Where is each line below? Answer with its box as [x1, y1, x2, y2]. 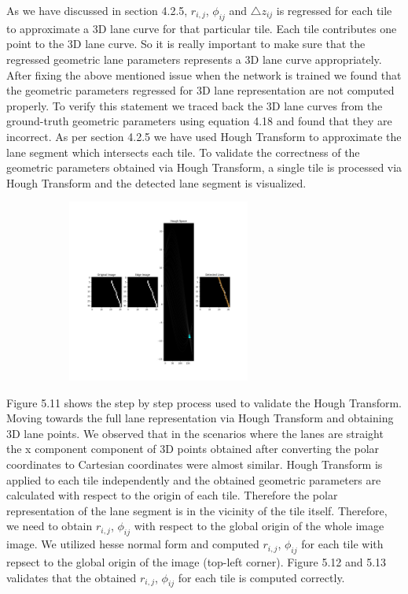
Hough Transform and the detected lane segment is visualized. [6, 174, 307, 191]
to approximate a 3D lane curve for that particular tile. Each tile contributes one [6, 20, 397, 36]
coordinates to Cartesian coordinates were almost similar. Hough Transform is [6, 456, 383, 473]
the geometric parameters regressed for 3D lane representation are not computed [6, 82, 395, 98]
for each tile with [301, 536, 384, 552]
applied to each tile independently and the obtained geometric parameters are [6, 471, 381, 488]
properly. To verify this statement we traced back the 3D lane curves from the [6, 97, 383, 113]
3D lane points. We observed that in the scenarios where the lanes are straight [6, 425, 384, 441]
